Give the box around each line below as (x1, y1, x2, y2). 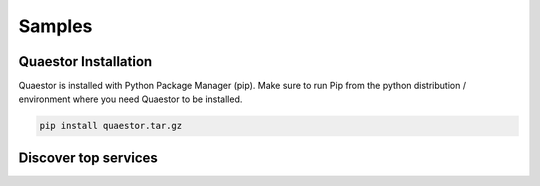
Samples (18, 15, 93, 37)
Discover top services (18, 149, 159, 166)
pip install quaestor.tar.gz (39, 120, 183, 132)
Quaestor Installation (18, 53, 153, 70)
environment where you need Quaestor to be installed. (18, 93, 243, 105)
